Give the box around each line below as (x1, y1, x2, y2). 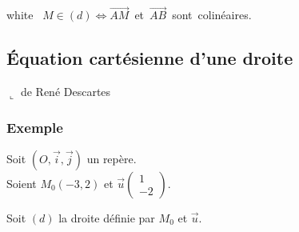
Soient (6, 174, 37, 191)
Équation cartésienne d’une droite (6, 46, 293, 70)
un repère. (86, 150, 137, 166)
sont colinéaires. (172, 6, 252, 23)
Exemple (6, 117, 63, 137)
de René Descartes (20, 83, 111, 100)
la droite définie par (58, 209, 155, 226)
